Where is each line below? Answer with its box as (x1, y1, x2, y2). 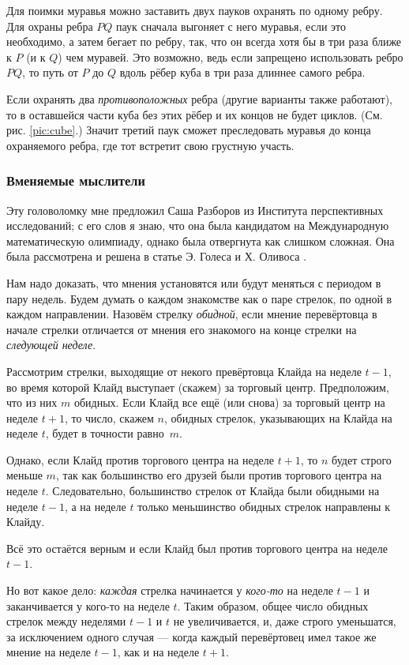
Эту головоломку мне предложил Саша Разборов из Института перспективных (6, 201, 384, 218)
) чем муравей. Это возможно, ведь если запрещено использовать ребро (58, 48, 403, 65)
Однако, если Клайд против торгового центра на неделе (6, 451, 275, 468)
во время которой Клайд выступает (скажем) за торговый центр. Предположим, (6, 378, 389, 395)
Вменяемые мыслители (6, 171, 145, 190)
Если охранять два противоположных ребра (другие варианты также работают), (6, 90, 392, 107)
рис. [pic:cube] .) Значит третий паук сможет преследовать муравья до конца (6, 122, 371, 138)
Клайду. (6, 513, 45, 530)
